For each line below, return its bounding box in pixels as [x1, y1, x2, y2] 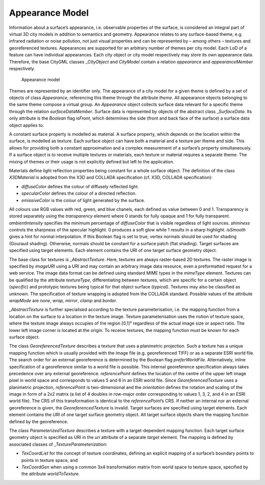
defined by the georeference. [9, 418, 69, 424]
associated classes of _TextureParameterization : [9, 441, 107, 447]
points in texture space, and [21, 457, 78, 463]
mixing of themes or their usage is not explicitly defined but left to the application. [9, 158, 174, 164]
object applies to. [9, 122, 44, 128]
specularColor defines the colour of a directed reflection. [21, 190, 137, 196]
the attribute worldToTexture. [21, 471, 80, 477]
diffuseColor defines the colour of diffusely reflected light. [21, 183, 139, 189]
